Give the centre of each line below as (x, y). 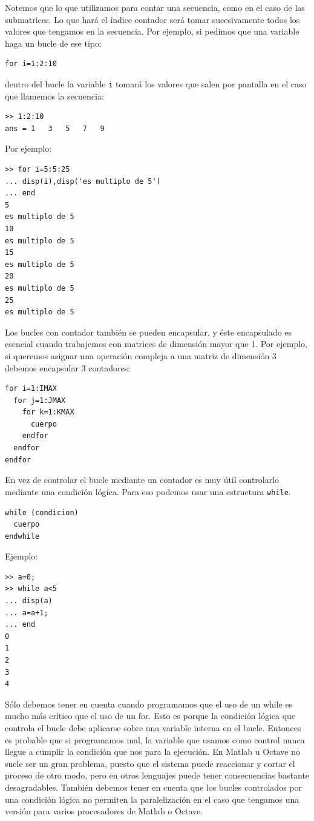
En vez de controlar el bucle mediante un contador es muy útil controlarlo (142, 480)
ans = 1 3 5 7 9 (55, 128)
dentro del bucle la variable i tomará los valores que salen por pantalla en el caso (156, 83)
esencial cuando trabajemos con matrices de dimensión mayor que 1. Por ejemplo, (156, 344)
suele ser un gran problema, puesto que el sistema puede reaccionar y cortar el (150, 763)
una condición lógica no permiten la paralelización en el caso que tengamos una (152, 799)
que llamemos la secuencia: (54, 96)
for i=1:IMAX (31, 389)
